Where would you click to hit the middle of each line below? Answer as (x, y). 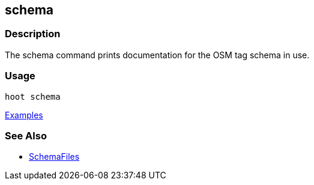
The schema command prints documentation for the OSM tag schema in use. (157, 55)
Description (33, 34)
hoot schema (33, 96)
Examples (24, 115)
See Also (26, 135)
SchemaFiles (54, 157)
